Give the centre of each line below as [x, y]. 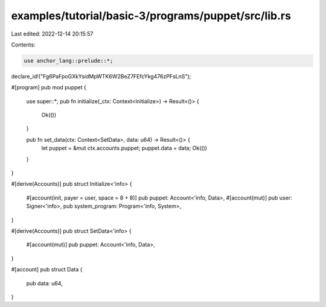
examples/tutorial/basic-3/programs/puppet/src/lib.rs [151, 16]
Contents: [23, 45]
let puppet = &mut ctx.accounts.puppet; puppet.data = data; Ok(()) [124, 148]
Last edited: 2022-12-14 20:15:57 [52, 34]
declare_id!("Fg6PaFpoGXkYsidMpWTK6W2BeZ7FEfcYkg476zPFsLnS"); [101, 76]
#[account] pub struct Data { [47, 270]
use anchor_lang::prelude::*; [69, 61]
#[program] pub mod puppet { [49, 87]
